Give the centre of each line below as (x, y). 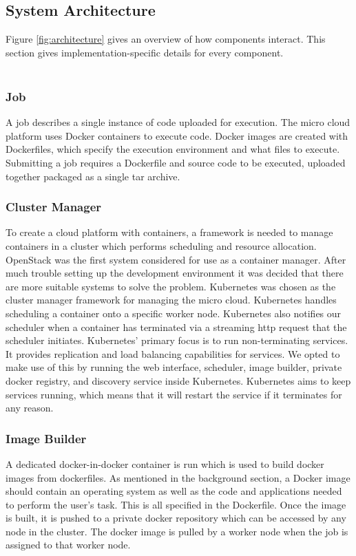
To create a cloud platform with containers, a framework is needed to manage (169, 232)
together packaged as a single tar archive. (93, 176)
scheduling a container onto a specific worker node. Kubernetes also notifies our (174, 313)
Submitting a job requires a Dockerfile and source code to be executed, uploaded (176, 162)
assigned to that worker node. (68, 545)
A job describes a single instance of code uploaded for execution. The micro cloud (178, 122)
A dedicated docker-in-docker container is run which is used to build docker (165, 463)
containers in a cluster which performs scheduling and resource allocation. (161, 245)
